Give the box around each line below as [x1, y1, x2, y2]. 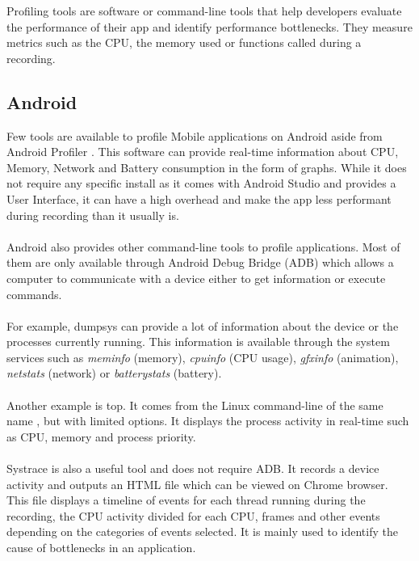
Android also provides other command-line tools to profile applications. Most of [6, 238, 400, 255]
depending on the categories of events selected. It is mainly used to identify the [6, 523, 398, 540]
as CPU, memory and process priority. [6, 428, 196, 445]
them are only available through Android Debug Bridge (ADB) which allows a [6, 254, 394, 271]
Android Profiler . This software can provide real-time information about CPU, [6, 143, 399, 160]
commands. [6, 285, 62, 302]
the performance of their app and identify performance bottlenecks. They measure [6, 18, 413, 35]
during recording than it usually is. [6, 206, 179, 223]
